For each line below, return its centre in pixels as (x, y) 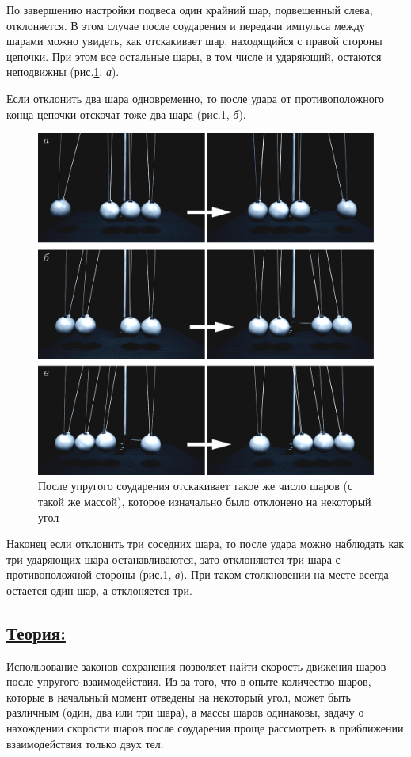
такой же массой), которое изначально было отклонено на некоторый (205, 501)
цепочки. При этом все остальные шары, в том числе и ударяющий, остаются (194, 56)
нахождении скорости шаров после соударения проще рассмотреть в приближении (205, 728)
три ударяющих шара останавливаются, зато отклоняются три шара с (173, 559)
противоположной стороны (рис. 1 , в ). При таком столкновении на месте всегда (198, 574)
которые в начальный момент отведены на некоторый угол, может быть (179, 696)
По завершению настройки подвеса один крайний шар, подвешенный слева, (190, 10)
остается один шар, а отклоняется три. (99, 590)
